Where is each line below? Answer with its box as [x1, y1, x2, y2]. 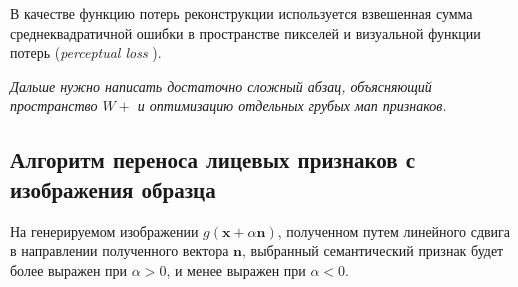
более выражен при [10, 259, 128, 280]
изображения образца [10, 173, 216, 204]
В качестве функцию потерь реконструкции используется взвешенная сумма [10, 3, 473, 23]
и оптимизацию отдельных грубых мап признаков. [137, 95, 447, 116]
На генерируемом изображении [10, 220, 199, 241]
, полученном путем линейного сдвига [277, 220, 511, 241]
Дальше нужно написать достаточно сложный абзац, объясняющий [10, 75, 432, 96]
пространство [10, 95, 98, 116]
